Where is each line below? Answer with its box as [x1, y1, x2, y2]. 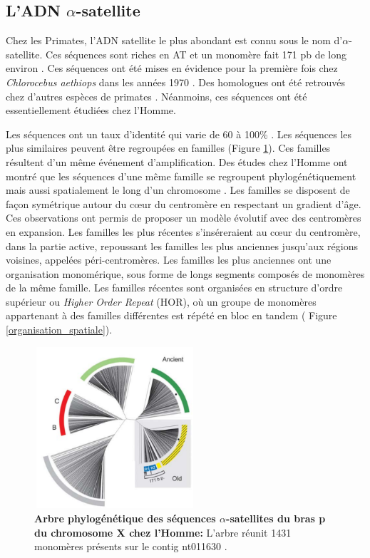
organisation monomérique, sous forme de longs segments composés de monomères [6, 266, 365, 281]
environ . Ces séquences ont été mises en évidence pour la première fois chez [6, 61, 338, 76]
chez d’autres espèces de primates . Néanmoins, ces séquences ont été [6, 88, 307, 103]
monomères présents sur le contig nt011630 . [34, 539, 227, 554]
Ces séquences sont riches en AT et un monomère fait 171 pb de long [46, 46, 347, 61]
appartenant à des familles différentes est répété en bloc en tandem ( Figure [6, 308, 337, 323]
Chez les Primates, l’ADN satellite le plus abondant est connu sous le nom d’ [6, 33, 343, 48]
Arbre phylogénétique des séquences [34, 511, 216, 526]
